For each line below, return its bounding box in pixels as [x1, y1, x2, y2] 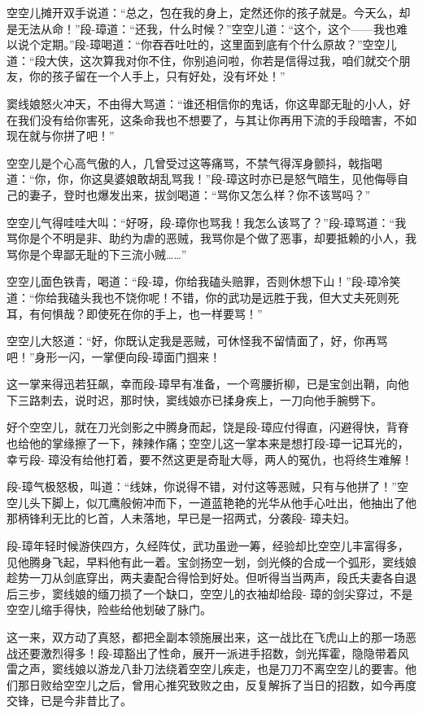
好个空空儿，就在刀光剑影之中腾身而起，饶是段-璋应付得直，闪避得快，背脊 [7, 418, 409, 436]
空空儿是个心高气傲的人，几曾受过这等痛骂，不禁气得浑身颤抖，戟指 [7, 154, 371, 171]
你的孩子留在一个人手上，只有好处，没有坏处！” [28, 68, 286, 85]
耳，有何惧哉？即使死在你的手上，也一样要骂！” [7, 304, 263, 322]
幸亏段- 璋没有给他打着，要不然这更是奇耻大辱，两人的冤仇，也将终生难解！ [7, 450, 413, 467]
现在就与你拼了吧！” [7, 127, 115, 144]
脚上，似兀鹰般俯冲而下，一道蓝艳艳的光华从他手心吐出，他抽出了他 [51, 493, 416, 510]
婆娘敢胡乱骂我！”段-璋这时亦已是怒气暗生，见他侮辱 [114, 170, 397, 187]
